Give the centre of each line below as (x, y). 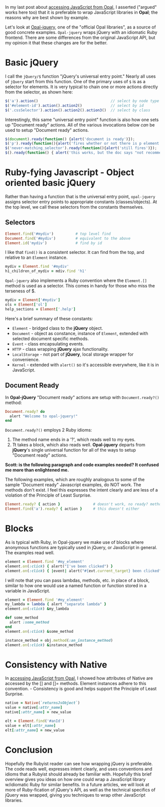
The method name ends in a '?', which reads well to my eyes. (74, 439)
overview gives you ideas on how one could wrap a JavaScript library (75, 779)
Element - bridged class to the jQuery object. (57, 328)
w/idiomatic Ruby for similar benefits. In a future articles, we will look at (77, 784)
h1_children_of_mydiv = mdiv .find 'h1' (46, 271)
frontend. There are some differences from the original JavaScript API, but (80, 37)
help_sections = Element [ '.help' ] (41, 309)
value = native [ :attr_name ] (34, 708)
